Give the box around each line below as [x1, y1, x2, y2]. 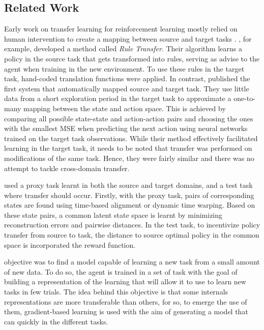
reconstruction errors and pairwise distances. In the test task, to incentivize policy [4, 219, 260, 230]
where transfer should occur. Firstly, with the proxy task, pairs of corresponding [4, 189, 254, 200]
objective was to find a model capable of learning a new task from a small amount [4, 256, 260, 267]
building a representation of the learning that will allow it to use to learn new [4, 276, 246, 287]
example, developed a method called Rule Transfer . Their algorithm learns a [4, 43, 242, 54]
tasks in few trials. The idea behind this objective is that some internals [4, 286, 228, 297]
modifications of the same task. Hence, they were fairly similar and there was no [4, 152, 254, 163]
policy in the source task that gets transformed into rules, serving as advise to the [4, 53, 260, 63]
